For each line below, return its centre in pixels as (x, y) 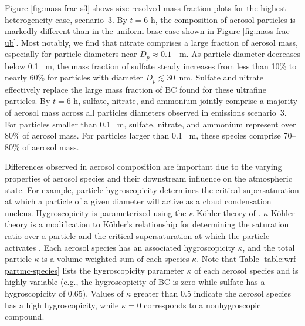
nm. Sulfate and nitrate (221, 77)
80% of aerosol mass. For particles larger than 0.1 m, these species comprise (143, 135)
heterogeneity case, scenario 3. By (66, 19)
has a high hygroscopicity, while (62, 305)
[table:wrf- (280, 259)
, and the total (269, 247)
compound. (25, 316)
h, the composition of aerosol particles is (223, 19)
